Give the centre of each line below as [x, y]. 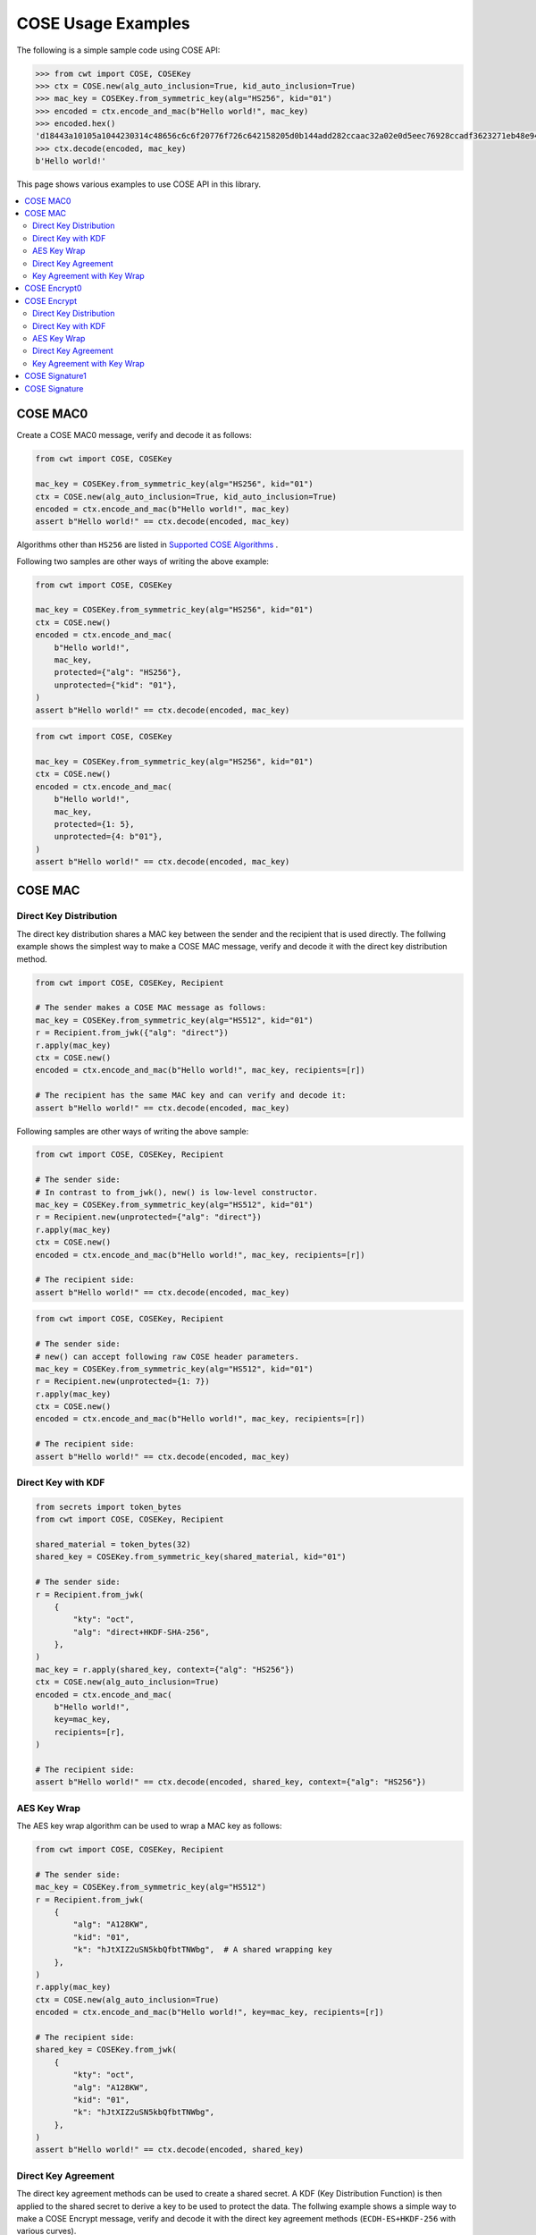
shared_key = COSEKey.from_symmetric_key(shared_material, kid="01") [191, 1557]
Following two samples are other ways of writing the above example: [143, 561]
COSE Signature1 [55, 376]
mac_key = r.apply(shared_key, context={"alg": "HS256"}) [165, 1669]
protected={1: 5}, [94, 824]
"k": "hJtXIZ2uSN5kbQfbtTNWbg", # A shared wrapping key [202, 1950]
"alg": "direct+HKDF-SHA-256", [141, 1632]
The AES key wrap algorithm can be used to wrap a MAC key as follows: [149, 1826]
